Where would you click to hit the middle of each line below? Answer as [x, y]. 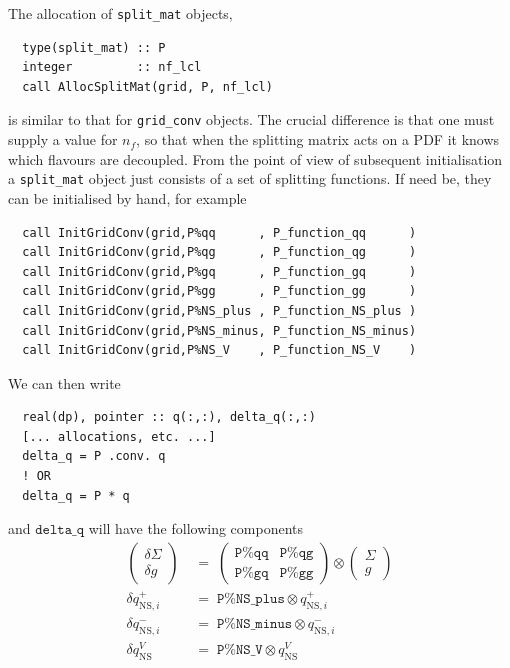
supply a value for [63, 139]
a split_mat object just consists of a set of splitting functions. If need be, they [250, 178]
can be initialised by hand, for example [127, 197]
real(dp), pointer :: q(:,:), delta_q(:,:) [169, 417]
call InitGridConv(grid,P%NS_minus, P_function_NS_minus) [219, 330]
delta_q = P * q [76, 495]
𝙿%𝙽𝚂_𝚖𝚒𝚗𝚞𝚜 [255, 624]
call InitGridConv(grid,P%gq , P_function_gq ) [219, 271]
